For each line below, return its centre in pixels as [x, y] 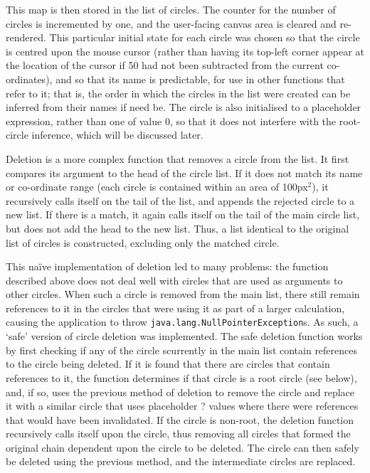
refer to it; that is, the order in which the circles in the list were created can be [178, 93]
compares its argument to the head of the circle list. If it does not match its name [184, 172]
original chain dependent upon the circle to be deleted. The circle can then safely [183, 447]
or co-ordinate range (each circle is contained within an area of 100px [157, 187]
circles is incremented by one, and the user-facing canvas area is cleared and [171, 23]
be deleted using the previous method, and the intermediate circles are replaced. [181, 461]
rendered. [26, 37]
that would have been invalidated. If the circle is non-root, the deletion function [180, 419]
